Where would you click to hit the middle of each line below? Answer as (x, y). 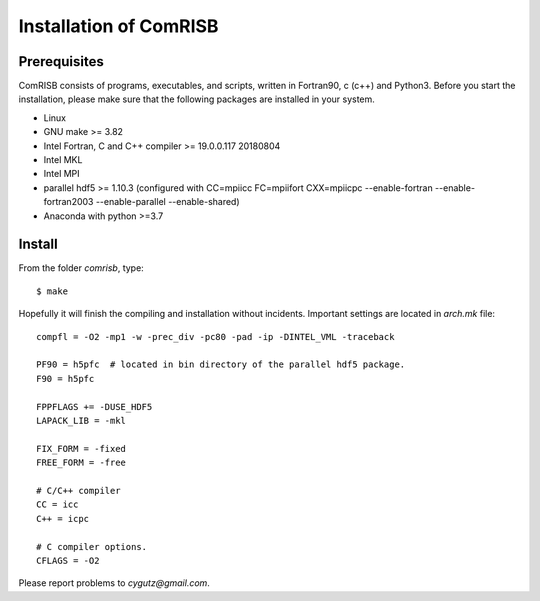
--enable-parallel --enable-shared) (167, 202)
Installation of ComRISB (118, 26)
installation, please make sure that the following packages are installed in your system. (196, 99)
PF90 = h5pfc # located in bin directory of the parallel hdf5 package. (221, 364)
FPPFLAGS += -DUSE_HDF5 (94, 406)
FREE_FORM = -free (81, 463)
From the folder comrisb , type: (81, 268)
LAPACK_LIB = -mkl (81, 420)
